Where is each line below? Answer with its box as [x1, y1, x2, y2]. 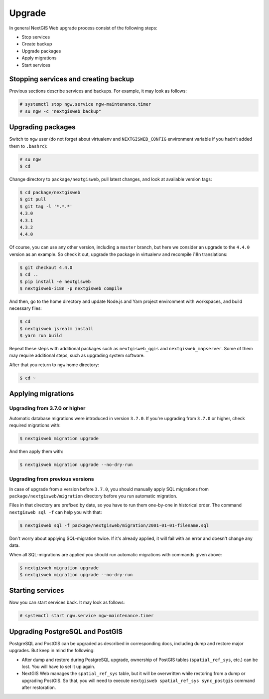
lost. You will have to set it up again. [21, 664, 96, 670]
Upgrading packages [9, 123, 76, 132]
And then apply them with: [9, 448, 63, 454]
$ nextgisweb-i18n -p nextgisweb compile [19, 285, 123, 291]
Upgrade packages [21, 48, 61, 54]
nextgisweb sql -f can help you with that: [9, 509, 102, 515]
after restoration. [21, 685, 56, 691]
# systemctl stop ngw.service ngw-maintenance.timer [19, 101, 151, 107]
